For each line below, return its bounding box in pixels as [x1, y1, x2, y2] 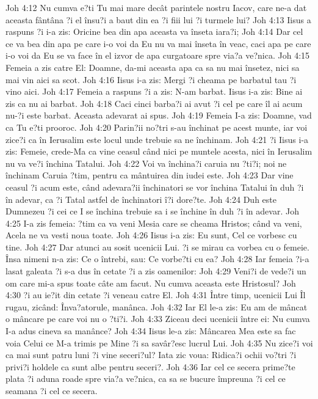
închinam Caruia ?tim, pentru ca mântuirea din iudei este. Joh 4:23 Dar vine [5, 169, 294, 181]
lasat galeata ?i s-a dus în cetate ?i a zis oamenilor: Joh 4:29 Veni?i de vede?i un [5, 265, 306, 277]
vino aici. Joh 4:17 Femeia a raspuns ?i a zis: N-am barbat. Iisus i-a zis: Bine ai [5, 85, 303, 98]
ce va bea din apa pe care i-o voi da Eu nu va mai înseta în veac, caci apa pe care [5, 37, 311, 49]
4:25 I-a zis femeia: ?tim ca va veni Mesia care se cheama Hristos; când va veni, [5, 216, 302, 229]
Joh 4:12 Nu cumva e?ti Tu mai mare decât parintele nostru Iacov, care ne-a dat [5, 1, 307, 13]
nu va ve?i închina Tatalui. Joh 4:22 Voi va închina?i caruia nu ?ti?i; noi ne [5, 156, 287, 169]
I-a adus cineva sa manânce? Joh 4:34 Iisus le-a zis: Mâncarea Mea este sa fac [5, 324, 296, 337]
